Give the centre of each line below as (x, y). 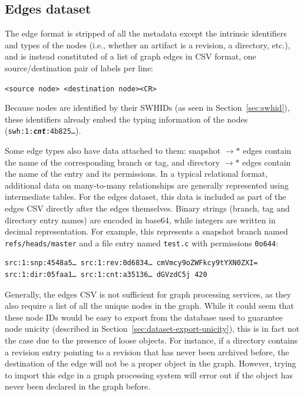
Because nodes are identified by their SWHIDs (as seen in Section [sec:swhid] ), (147, 108)
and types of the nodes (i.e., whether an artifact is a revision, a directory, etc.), (148, 44)
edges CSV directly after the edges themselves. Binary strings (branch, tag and (147, 208)
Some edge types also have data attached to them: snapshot (113, 151)
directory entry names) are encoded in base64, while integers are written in (140, 220)
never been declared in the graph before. (78, 386)
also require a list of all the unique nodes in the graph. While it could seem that (149, 306)
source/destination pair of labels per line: (79, 67)
